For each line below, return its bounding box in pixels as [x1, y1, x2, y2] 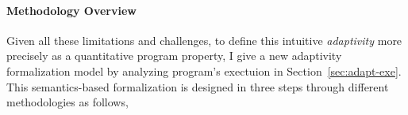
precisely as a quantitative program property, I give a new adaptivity [6, 47, 342, 64]
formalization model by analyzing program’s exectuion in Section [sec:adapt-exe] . [6, 62, 402, 79]
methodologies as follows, [6, 94, 129, 110]
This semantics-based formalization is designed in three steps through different [6, 78, 389, 95]
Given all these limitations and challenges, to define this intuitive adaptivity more [6, 32, 402, 48]
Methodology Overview [6, 2, 137, 18]
